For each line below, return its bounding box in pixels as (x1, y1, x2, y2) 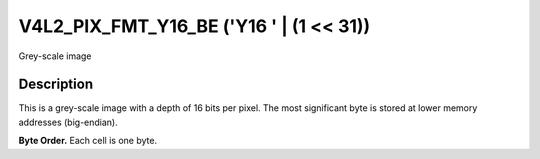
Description (18, 76, 94, 93)
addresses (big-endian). (18, 116, 119, 128)
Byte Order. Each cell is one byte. (18, 135, 158, 147)
